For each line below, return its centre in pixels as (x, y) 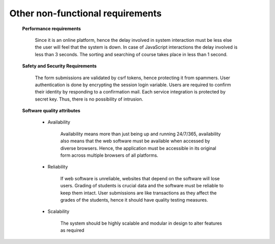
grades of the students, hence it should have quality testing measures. (134, 200)
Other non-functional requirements (86, 13)
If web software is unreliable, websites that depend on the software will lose (140, 178)
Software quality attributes (51, 111)
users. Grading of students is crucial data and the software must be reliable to (142, 186)
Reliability (58, 167)
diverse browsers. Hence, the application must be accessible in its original (138, 148)
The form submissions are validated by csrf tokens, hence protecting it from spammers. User (132, 78)
